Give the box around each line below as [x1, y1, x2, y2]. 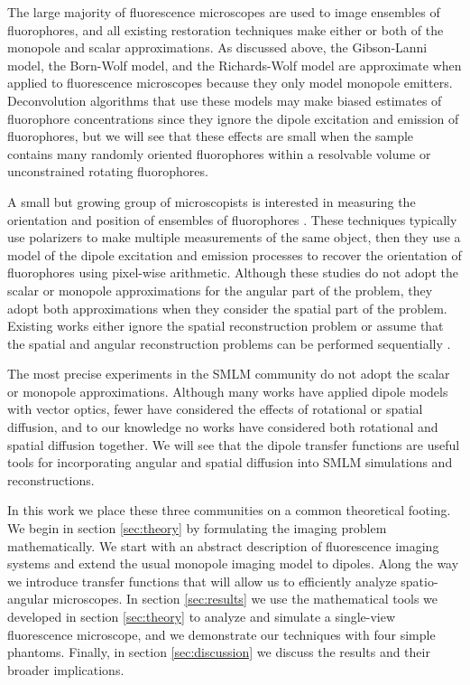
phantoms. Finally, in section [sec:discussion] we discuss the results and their [7, 643, 430, 662]
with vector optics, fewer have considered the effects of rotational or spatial [7, 399, 423, 418]
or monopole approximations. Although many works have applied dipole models [7, 381, 448, 400]
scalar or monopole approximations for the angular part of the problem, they [7, 280, 433, 299]
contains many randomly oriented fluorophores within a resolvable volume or [7, 144, 431, 163]
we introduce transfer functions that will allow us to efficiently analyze [7, 571, 397, 590]
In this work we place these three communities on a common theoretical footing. [7, 501, 451, 520]
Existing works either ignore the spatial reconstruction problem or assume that [7, 316, 444, 335]
